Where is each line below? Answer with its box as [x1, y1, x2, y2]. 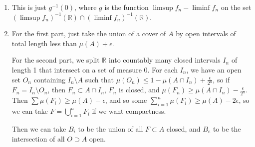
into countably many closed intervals [108, 55, 221, 65]
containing [33, 74, 66, 84]
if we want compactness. [92, 106, 166, 116]
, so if [213, 74, 230, 84]
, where [74, 2, 97, 12]
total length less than [11, 38, 77, 48]
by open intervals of [176, 28, 236, 39]
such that [85, 74, 114, 84]
